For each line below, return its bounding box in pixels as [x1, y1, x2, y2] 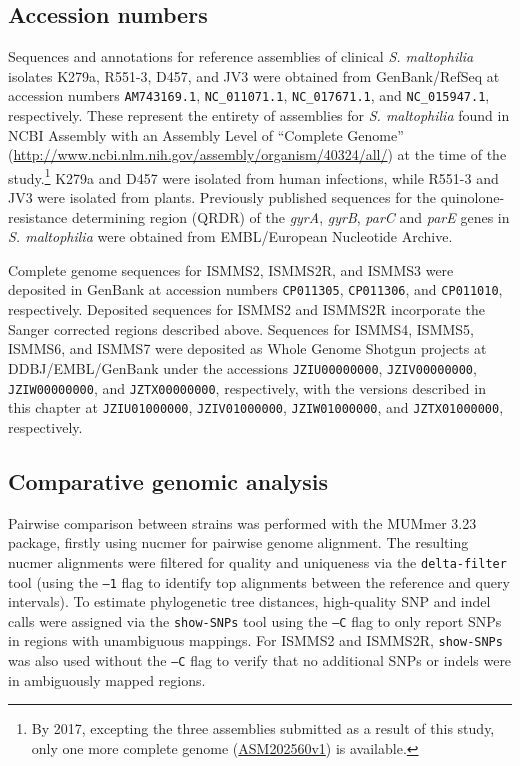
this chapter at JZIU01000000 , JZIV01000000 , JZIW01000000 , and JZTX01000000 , [8, 397, 504, 418]
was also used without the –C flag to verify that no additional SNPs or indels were [8, 650, 512, 671]
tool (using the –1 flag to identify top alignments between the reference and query [8, 571, 510, 592]
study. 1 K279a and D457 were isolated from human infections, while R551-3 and [8, 164, 499, 188]
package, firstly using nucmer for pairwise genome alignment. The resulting [8, 532, 469, 553]
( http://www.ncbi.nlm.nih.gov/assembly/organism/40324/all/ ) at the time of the [8, 144, 507, 165]
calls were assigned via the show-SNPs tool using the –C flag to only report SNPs [8, 610, 502, 631]
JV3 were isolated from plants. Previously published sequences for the [8, 187, 437, 208]
